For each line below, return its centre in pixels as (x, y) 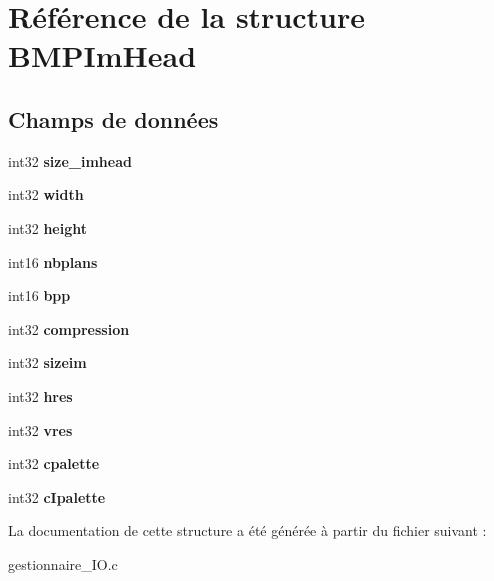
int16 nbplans (53, 261)
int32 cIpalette (57, 496)
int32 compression (69, 328)
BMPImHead (102, 55)
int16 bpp (39, 295)
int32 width (46, 194)
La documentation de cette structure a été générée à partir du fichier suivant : (247, 530)
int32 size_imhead (70, 160)
